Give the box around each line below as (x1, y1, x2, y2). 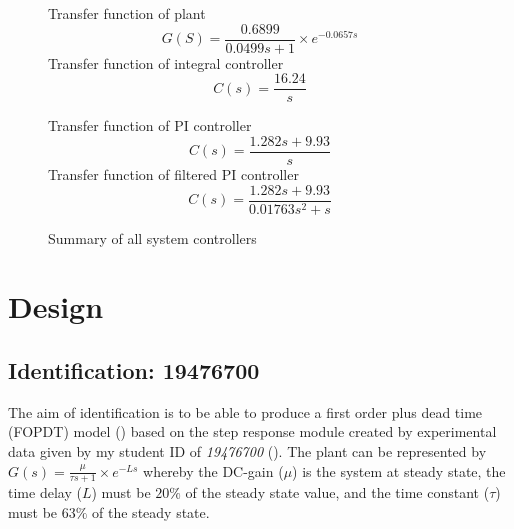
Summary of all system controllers (48, 227, 257, 248)
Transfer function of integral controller (48, 52, 284, 73)
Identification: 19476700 (8, 354, 260, 385)
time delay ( (8, 482, 82, 503)
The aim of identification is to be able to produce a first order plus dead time (8, 401, 483, 422)
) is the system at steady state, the (292, 460, 506, 481)
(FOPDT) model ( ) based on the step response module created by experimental (8, 421, 497, 442)
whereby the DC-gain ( (143, 460, 284, 481)
